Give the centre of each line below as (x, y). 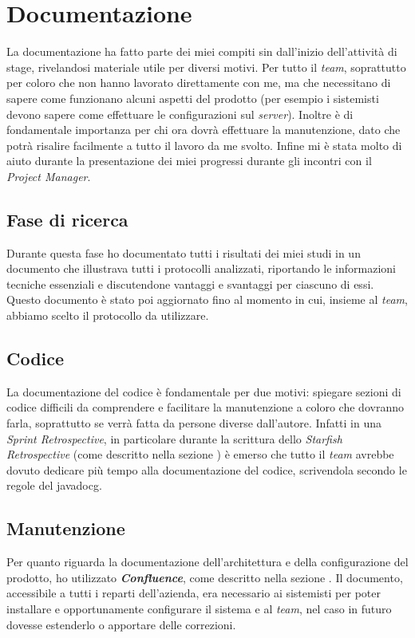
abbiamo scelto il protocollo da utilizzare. (108, 315)
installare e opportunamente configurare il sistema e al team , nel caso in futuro (199, 608)
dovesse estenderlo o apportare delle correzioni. (121, 624)
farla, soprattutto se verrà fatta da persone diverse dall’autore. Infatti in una (194, 423)
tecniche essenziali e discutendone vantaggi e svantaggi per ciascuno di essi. (190, 284)
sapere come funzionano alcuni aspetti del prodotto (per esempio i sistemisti (193, 98)
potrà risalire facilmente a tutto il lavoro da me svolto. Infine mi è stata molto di (204, 145)
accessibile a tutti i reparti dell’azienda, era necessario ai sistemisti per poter (194, 593)
